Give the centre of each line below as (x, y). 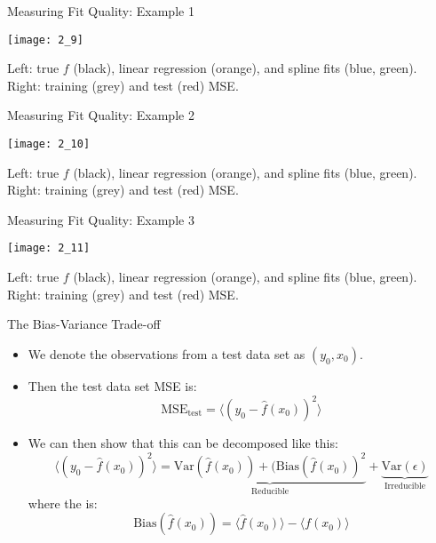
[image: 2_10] (49, 144)
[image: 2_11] (49, 248)
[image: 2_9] (45, 40)
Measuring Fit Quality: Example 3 (101, 219)
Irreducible (405, 486)
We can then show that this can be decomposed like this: (183, 443)
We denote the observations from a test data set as (166, 353)
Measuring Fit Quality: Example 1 (101, 11)
